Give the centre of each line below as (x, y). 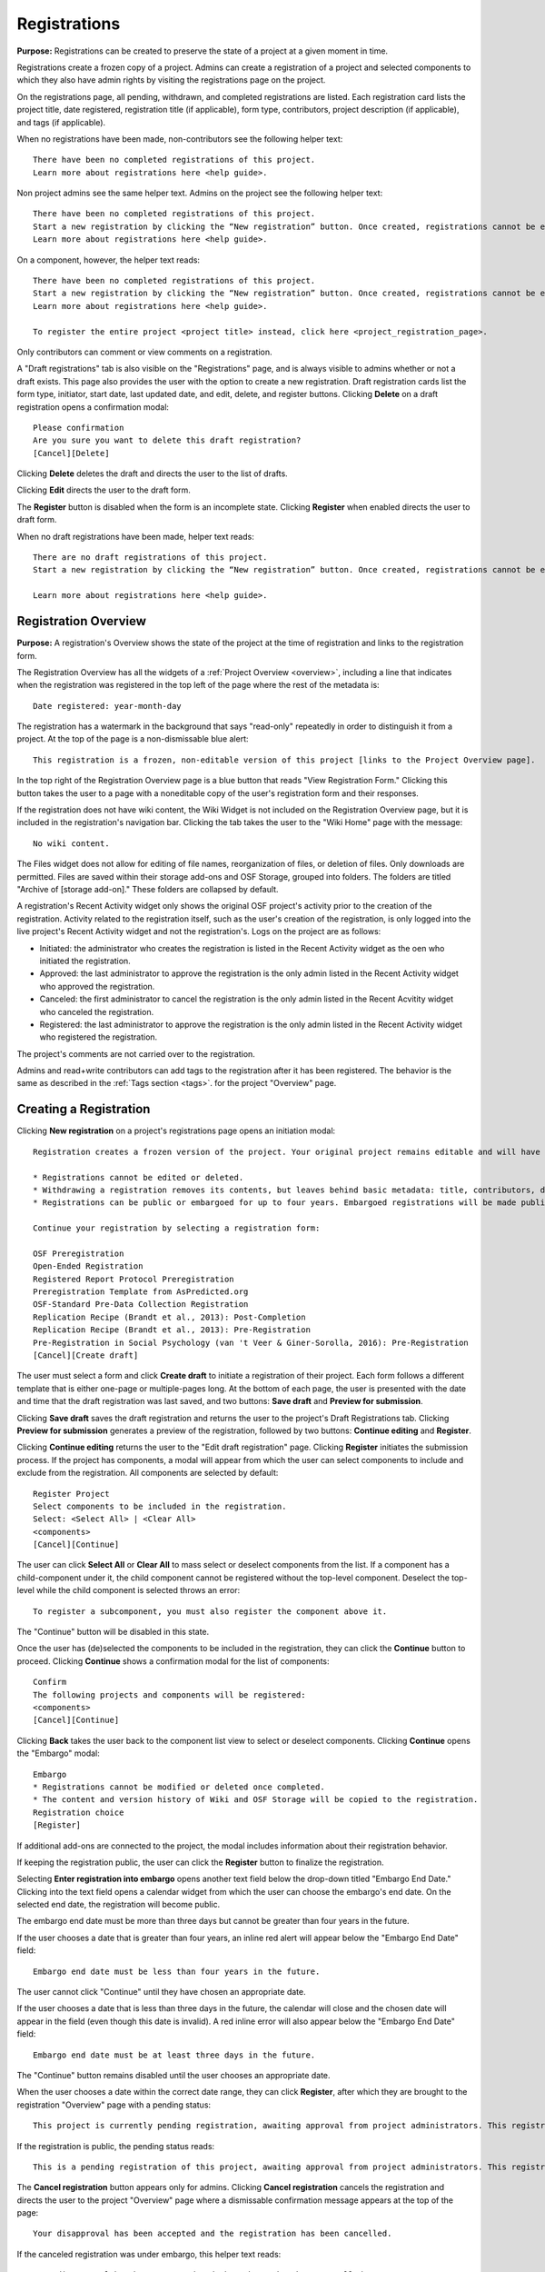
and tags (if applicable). (61, 122)
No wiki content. (71, 843)
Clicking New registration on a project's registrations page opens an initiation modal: (176, 1131)
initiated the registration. (85, 961)
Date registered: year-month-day (107, 706)
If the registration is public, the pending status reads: (116, 2146)
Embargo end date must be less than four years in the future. (177, 1971)
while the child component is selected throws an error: (139, 1590)
